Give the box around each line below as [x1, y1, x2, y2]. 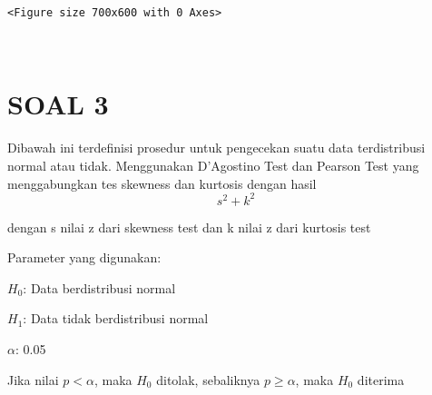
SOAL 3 [7, 85, 109, 123]
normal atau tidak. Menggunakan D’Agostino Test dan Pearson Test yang [7, 155, 419, 174]
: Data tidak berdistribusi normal [23, 309, 209, 328]
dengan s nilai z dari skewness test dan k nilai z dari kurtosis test [7, 217, 371, 236]
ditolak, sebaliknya [156, 370, 260, 389]
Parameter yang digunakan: [7, 248, 162, 267]
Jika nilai [7, 370, 59, 389]
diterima [357, 370, 405, 389]
